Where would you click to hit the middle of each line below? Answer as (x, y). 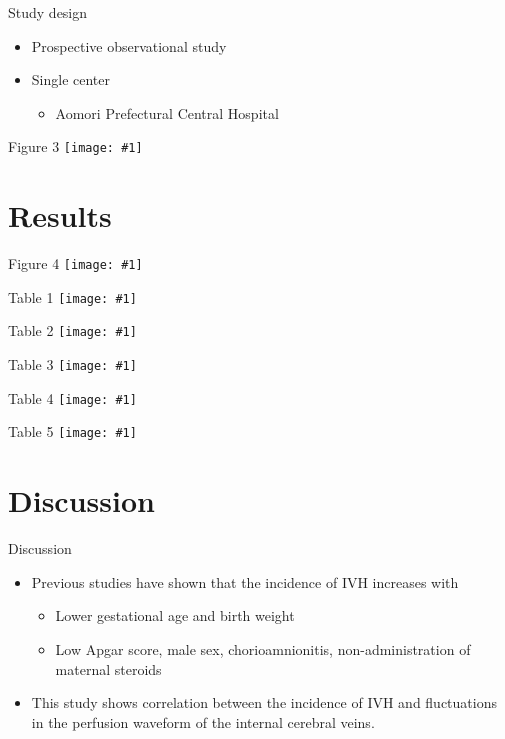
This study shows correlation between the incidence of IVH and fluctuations (264, 702)
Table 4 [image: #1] (72, 397)
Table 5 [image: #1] (72, 431)
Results (60, 215)
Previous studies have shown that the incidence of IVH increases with (245, 581)
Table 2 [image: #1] (72, 330)
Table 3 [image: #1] (72, 364)
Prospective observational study (129, 45)
